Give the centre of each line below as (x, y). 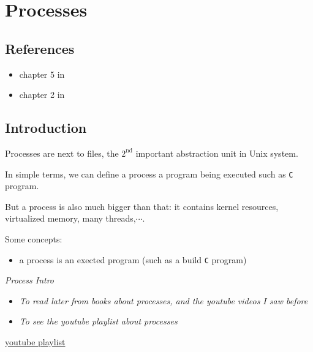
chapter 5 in (42, 74)
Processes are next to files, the (62, 153)
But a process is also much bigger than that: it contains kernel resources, (142, 206)
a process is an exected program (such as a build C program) (133, 259)
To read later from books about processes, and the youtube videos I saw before (164, 300)
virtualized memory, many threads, (70, 218)
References (40, 48)
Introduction (46, 128)
